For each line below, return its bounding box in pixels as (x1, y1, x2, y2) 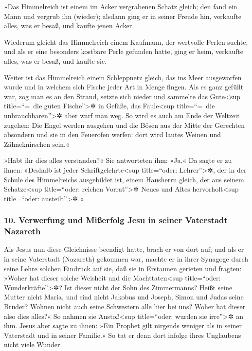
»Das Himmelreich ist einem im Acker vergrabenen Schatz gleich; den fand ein (4, 1, 237, 11)
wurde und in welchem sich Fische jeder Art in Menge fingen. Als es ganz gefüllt (4, 82, 244, 92)
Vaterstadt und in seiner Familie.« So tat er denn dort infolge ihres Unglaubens (4, 330, 241, 340)
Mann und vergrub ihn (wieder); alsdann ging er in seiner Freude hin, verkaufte (4, 11, 241, 21)
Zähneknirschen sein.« (4, 139, 70, 149)
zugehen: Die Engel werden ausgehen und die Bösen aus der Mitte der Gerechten (4, 120, 245, 130)
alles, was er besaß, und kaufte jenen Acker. (4, 20, 134, 31)
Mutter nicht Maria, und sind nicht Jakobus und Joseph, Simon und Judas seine (4, 292, 244, 302)
